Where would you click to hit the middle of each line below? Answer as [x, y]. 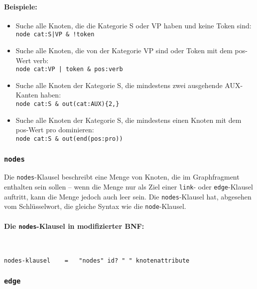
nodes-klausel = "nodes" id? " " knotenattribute [97, 261]
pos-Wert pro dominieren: [55, 130]
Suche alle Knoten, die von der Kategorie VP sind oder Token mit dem [124, 50]
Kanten [27, 95]
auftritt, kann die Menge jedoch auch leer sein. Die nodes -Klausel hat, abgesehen [128, 196]
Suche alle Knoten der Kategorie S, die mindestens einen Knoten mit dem [128, 120]
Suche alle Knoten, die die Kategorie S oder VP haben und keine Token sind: [133, 25]
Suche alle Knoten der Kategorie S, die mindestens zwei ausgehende [119, 85]
